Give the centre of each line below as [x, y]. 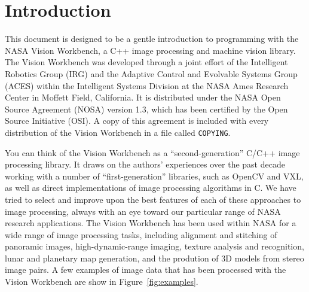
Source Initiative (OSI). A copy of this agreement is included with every [137, 121]
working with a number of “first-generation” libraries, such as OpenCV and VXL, [154, 176]
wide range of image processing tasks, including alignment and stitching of [141, 234]
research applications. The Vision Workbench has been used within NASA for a [151, 223]
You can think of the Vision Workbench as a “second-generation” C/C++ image [152, 152]
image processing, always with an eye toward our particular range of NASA [143, 211]
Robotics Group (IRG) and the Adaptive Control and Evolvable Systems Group [151, 73]
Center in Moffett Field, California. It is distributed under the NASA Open [143, 97]
